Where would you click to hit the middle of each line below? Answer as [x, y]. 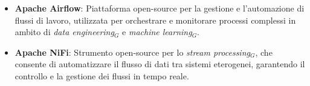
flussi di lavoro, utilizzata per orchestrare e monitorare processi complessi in [155, 20]
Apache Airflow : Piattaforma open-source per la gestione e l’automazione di [160, 8]
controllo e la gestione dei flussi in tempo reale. [102, 75]
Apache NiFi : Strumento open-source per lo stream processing [132, 52]
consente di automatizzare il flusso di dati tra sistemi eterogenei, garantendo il [160, 64]
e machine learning [157, 32]
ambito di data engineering [64, 32]
